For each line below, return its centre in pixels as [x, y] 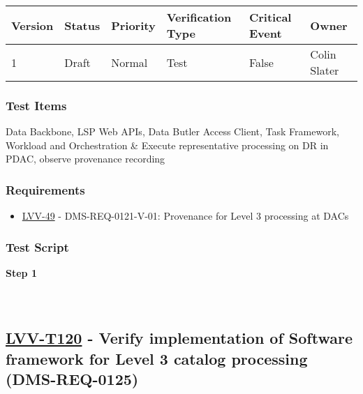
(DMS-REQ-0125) [72, 378]
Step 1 [21, 273]
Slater [325, 70]
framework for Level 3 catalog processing [157, 358]
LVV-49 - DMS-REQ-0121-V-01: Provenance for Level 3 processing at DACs [185, 216]
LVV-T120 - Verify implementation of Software [179, 338]
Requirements [45, 189]
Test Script [37, 247]
